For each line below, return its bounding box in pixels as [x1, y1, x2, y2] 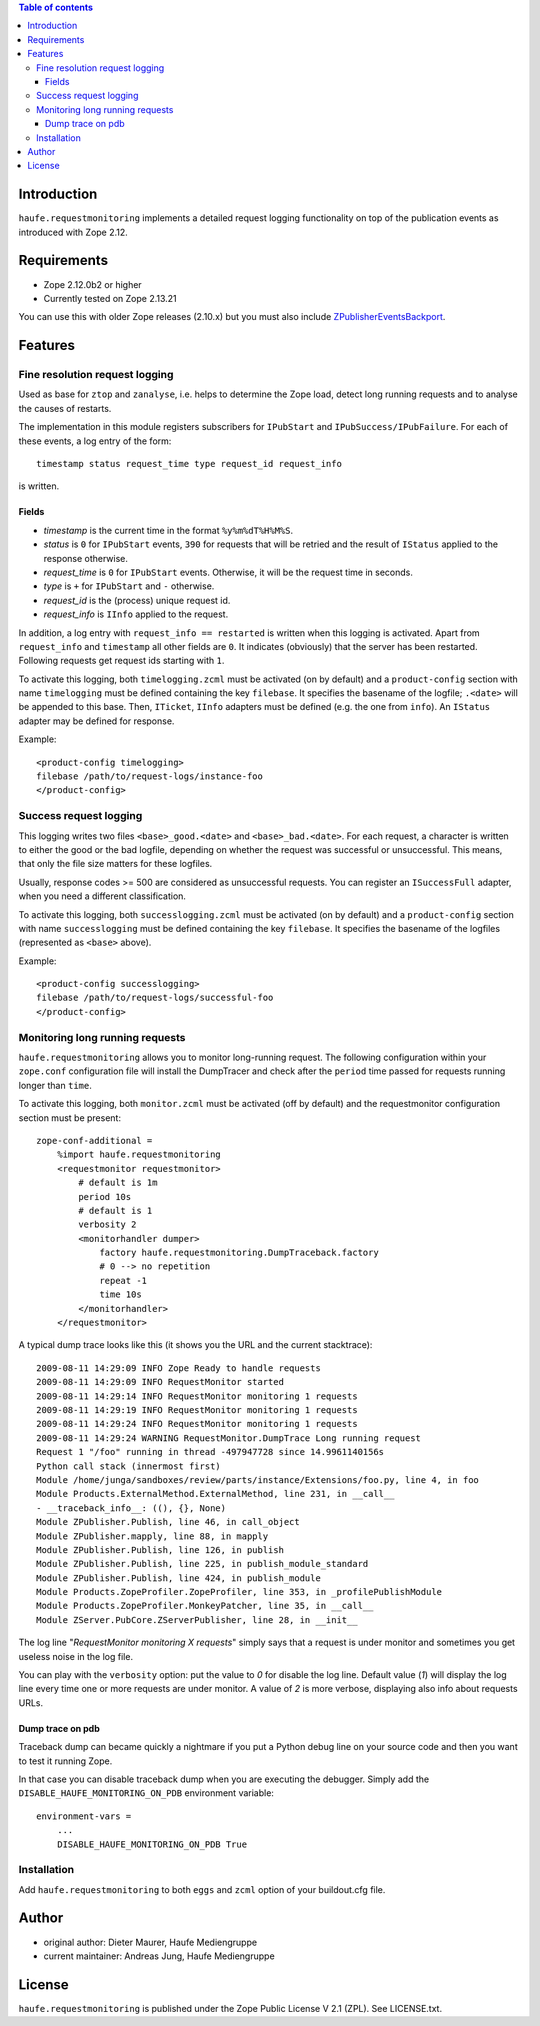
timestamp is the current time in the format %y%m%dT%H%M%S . [43, 524, 294, 536]
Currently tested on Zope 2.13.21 [43, 292, 177, 304]
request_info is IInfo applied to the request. [43, 608, 229, 620]
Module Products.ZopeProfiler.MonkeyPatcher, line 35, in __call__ [36, 1600, 374, 1612]
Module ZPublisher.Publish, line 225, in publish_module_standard [36, 1558, 369, 1570]
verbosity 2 [78, 1219, 137, 1230]
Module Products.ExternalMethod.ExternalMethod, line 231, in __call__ [36, 1488, 395, 1500]
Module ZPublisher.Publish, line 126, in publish [36, 1544, 285, 1555]
